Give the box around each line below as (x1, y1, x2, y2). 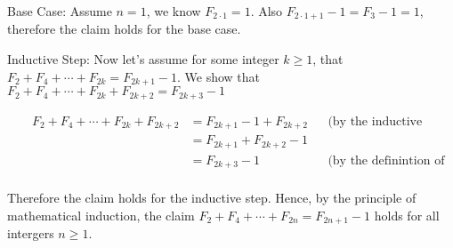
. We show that (177, 67, 261, 85)
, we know (146, 2, 201, 20)
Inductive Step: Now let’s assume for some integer (7, 50, 279, 68)
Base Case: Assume (7, 2, 112, 20)
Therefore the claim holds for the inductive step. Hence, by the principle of (7, 188, 417, 207)
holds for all (374, 205, 440, 224)
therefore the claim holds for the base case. (7, 20, 241, 38)
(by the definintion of (328, 154, 445, 167)
